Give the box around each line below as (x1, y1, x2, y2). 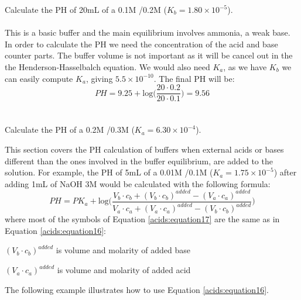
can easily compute (5, 72, 73, 84)
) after (273, 166, 297, 178)
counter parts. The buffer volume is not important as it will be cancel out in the (5, 49, 293, 61)
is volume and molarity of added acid (57, 264, 191, 276)
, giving (85, 72, 113, 84)
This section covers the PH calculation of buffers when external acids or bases (5, 143, 284, 155)
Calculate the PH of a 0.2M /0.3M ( (5, 123, 135, 136)
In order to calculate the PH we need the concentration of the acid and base (5, 37, 278, 50)
